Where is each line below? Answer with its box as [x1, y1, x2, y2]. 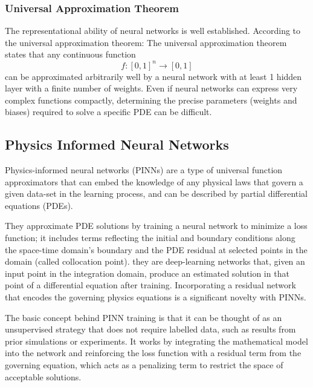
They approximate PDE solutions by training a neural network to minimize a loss [5, 219, 308, 232]
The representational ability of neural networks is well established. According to [5, 24, 301, 37]
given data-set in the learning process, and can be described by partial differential [5, 187, 308, 200]
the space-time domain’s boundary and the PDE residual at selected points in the [5, 243, 308, 256]
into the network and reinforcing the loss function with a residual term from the [5, 346, 302, 359]
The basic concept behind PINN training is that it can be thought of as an [5, 311, 282, 323]
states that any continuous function [5, 48, 136, 61]
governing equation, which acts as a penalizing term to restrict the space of [5, 358, 283, 371]
